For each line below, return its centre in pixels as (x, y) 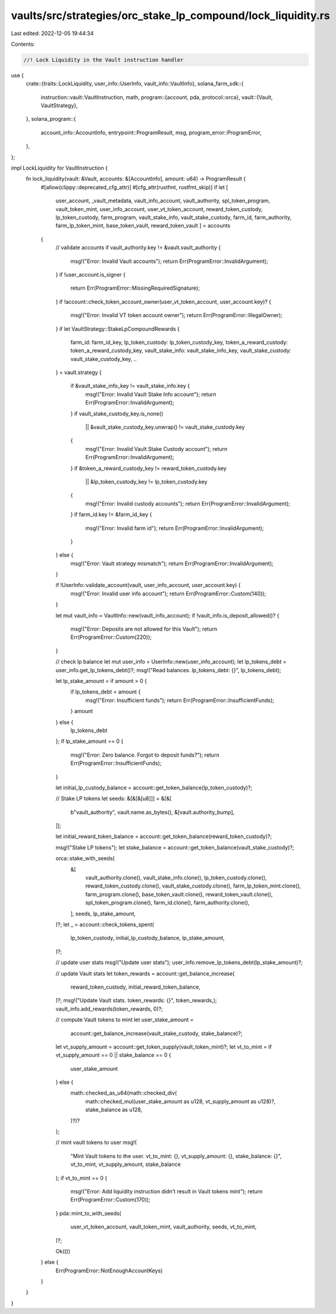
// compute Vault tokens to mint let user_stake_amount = (125, 1020)
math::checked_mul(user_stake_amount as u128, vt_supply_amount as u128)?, (180, 1101)
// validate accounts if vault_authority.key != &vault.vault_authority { (138, 247)
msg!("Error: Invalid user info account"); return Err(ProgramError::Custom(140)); (168, 593)
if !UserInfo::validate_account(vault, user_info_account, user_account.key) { (148, 585)
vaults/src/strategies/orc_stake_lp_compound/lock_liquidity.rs (170, 15)
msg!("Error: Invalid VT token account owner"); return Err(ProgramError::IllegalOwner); (176, 315)
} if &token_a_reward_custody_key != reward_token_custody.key (149, 468)
